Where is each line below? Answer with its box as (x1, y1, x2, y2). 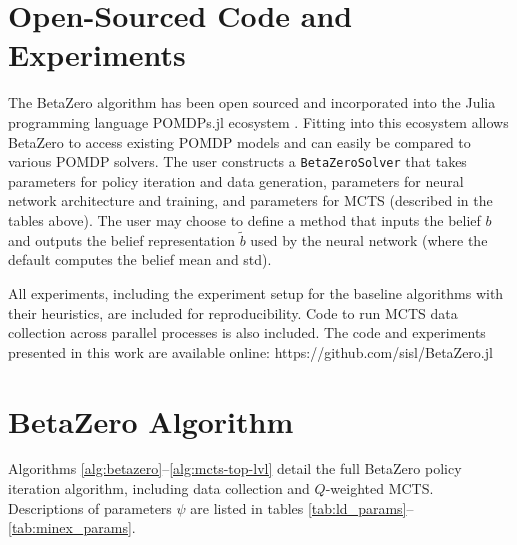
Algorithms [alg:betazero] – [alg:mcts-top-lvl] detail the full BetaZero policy (8, 458, 462, 479)
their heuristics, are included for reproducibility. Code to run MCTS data (8, 302, 458, 323)
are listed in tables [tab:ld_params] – (190, 497, 414, 518)
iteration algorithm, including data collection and (8, 478, 310, 499)
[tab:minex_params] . (8, 517, 136, 538)
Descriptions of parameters (8, 497, 172, 518)
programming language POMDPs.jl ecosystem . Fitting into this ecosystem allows (8, 111, 509, 132)
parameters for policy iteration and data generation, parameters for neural (8, 170, 464, 191)
